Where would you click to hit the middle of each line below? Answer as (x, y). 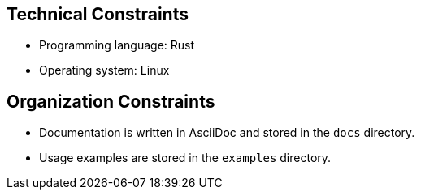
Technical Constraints (98, 14)
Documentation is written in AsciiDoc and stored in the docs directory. (227, 133)
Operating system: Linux (104, 70)
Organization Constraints (111, 101)
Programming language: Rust (117, 45)
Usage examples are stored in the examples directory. (185, 158)
